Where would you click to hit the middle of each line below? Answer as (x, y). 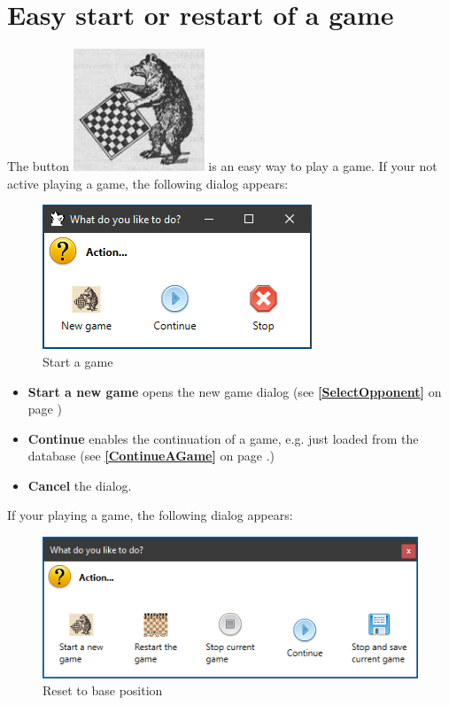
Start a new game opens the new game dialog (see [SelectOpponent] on (235, 391)
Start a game (78, 361)
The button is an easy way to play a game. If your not (222, 166)
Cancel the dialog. (80, 485)
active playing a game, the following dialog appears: (148, 183)
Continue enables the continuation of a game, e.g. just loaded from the (223, 438)
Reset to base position (103, 690)
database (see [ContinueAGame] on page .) (151, 456)
